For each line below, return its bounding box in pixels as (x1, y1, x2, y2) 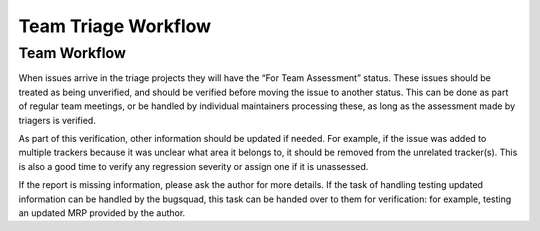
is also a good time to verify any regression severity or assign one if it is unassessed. (18, 160, 369, 172)
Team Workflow (18, 44, 127, 62)
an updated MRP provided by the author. (18, 206, 186, 219)
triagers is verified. (18, 114, 97, 126)
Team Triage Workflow (18, 15, 212, 37)
